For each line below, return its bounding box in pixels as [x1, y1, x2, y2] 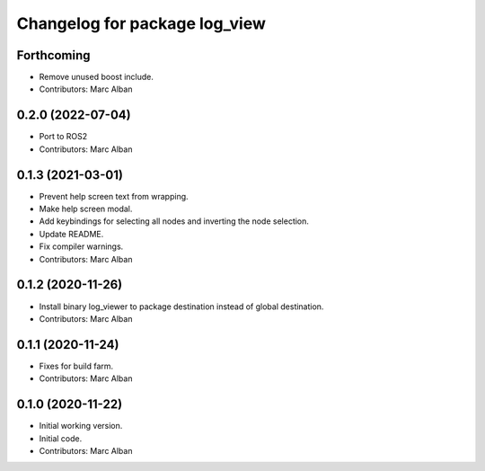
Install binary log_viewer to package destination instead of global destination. [39, 301, 324, 312]
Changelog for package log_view [16, 13, 267, 33]
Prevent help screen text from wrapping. [39, 191, 189, 201]
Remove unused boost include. [39, 72, 154, 83]
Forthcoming [16, 48, 91, 63]
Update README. [39, 228, 104, 239]
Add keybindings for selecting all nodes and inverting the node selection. [39, 216, 310, 227]
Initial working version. [39, 421, 123, 431]
